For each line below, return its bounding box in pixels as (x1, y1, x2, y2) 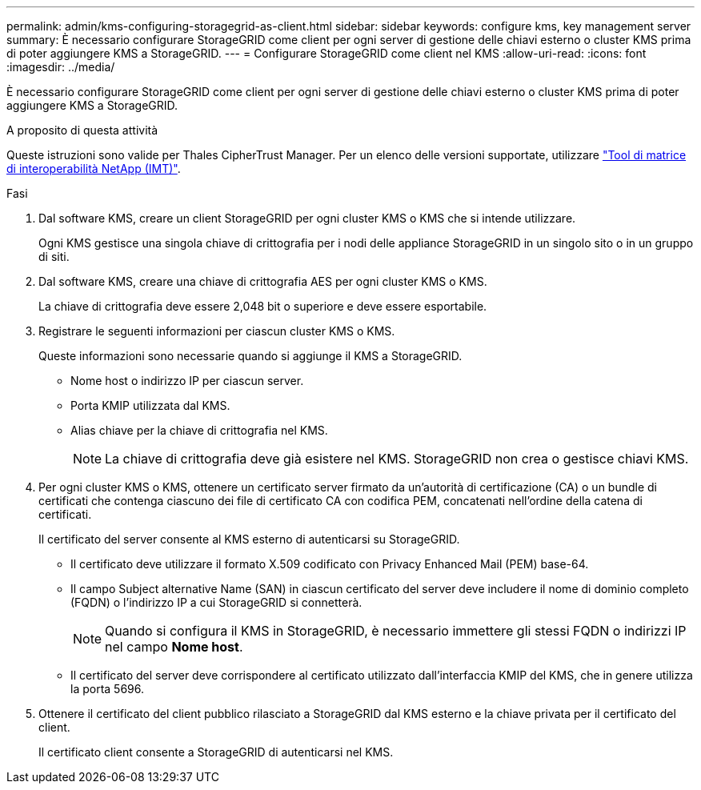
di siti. (38, 250, 70, 263)
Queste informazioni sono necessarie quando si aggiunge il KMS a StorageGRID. (38, 349, 463, 363)
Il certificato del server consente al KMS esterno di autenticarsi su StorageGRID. (38, 532, 460, 546)
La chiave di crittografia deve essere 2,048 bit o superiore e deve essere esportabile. (38, 299, 487, 313)
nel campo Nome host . (105, 639, 243, 655)
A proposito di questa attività (6, 123, 158, 137)
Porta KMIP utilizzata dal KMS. (70, 399, 230, 412)
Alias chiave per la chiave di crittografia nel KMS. (70, 423, 328, 437)
